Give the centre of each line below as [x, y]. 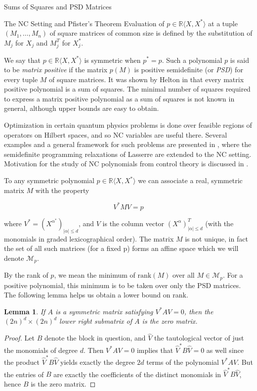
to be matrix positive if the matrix [56, 70]
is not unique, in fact [216, 238]
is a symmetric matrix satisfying [104, 311]
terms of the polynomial [183, 362]
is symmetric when [112, 60]
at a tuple [223, 23]
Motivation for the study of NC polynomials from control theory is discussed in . [126, 164]
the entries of [24, 374]
